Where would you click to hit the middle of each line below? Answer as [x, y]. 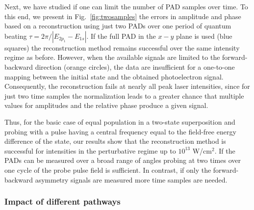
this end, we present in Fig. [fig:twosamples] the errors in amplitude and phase [123, 16]
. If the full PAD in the [121, 36]
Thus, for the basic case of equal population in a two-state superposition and [120, 121]
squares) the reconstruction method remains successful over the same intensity [122, 47]
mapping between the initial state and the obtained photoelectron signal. [114, 76]
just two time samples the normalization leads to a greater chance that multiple [124, 95]
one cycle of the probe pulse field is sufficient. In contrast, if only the [108, 170]
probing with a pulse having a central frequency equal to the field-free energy [120, 131]
